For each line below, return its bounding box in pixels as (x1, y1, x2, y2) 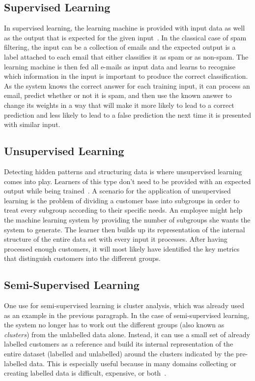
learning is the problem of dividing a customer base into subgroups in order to (4, 195, 240, 205)
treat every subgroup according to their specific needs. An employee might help (4, 205, 243, 215)
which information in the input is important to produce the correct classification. (4, 71, 248, 81)
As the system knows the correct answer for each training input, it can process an (4, 80, 250, 91)
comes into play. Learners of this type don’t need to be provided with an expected (4, 176, 251, 186)
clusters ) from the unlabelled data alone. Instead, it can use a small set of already (4, 329, 250, 339)
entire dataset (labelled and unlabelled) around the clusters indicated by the (4, 349, 234, 359)
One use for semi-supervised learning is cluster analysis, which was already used (4, 300, 244, 311)
